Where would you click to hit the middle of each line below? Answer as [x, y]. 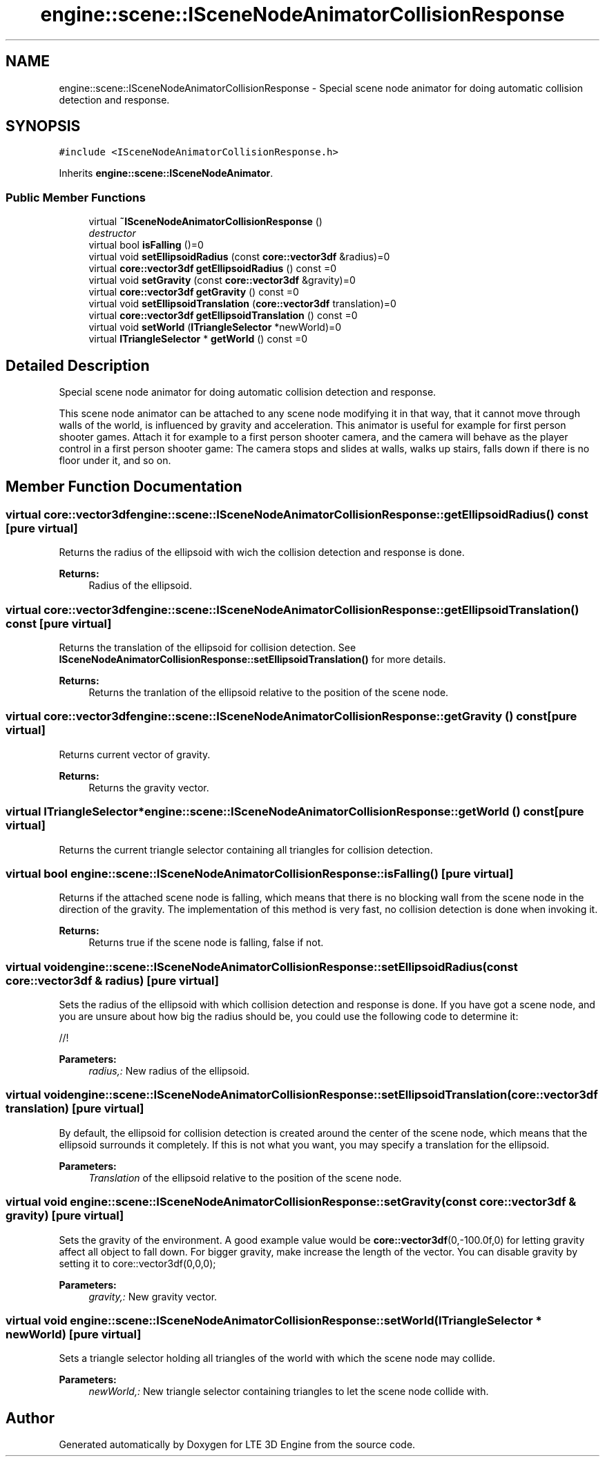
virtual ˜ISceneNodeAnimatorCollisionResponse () [205, 222]
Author [30, 1418]
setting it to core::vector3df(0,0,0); [137, 1263]
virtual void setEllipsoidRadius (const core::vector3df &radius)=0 [239, 257]
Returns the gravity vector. [149, 787]
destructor [112, 233]
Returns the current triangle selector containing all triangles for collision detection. [246, 849]
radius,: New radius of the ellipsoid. [169, 1071]
